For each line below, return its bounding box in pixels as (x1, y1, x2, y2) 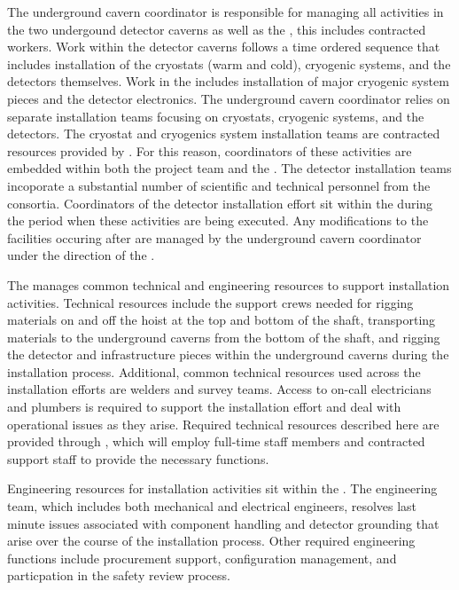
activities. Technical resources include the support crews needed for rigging (7, 293, 414, 311)
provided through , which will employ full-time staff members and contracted (7, 432, 425, 451)
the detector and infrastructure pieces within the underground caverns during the (7, 345, 449, 364)
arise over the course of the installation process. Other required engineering (7, 531, 416, 550)
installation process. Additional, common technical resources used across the (7, 362, 421, 381)
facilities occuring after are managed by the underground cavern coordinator (7, 228, 422, 247)
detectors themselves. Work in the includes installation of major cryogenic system (7, 72, 449, 90)
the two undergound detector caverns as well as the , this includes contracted (7, 20, 426, 38)
